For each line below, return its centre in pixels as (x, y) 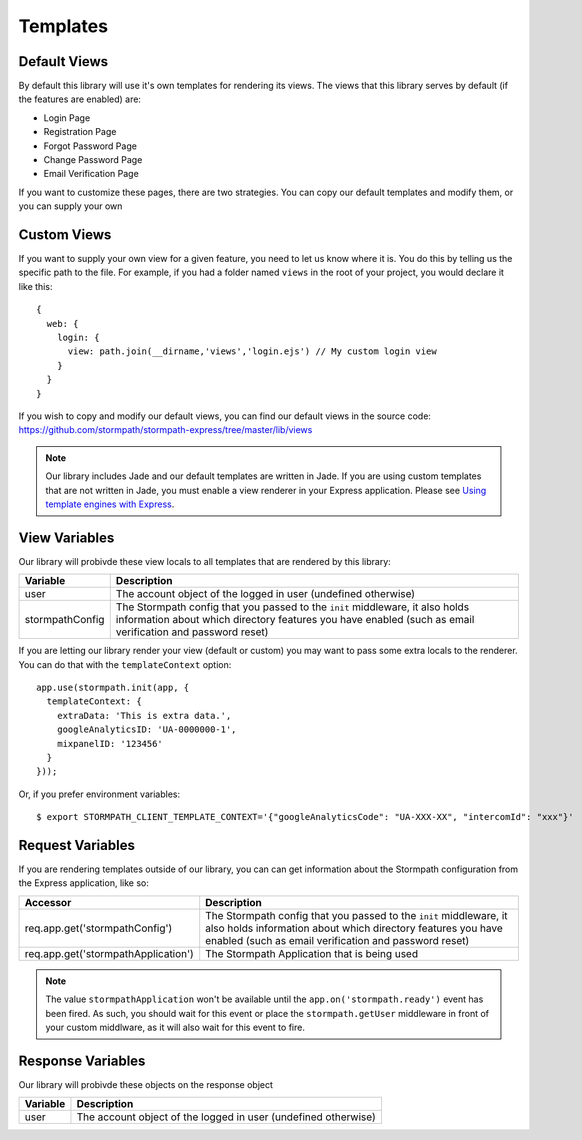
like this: (35, 286)
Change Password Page (93, 160)
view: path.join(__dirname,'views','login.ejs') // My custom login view (252, 351)
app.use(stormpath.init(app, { (113, 688)
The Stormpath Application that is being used (312, 953)
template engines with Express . (110, 504)
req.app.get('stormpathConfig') (98, 928)
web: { (62, 323)
